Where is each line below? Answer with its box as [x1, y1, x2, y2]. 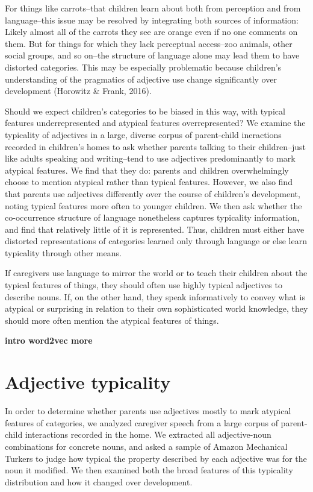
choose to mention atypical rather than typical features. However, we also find [5, 175, 293, 188]
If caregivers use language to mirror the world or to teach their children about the [5, 266, 308, 279]
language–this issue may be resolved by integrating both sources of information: [5, 13, 299, 26]
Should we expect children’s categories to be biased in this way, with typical [5, 104, 285, 117]
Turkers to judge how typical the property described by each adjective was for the [5, 452, 307, 464]
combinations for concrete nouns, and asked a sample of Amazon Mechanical [5, 440, 288, 452]
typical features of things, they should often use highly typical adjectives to [5, 279, 282, 291]
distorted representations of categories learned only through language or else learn [5, 235, 307, 247]
